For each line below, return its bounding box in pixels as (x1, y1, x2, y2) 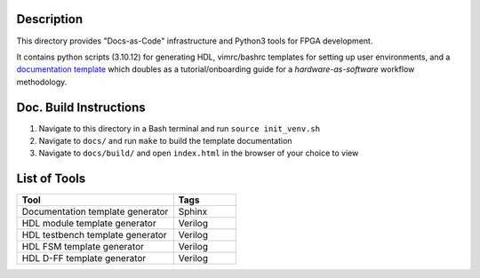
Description (16, 12, 84, 27)
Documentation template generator (21, 205, 169, 218)
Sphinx (178, 205, 208, 218)
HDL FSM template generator (21, 241, 144, 253)
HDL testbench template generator (21, 229, 168, 242)
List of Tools (16, 171, 86, 187)
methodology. (16, 76, 68, 87)
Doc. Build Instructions (16, 99, 146, 115)
